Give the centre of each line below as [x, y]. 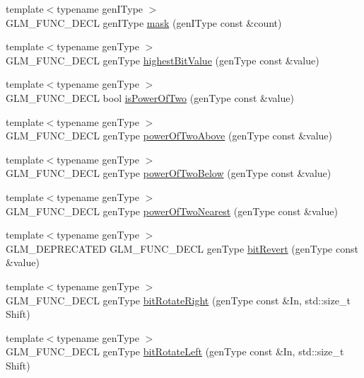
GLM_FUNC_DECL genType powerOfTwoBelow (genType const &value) [169, 173]
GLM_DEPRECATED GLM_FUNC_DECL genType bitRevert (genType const [182, 248]
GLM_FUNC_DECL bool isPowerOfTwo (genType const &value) [150, 97]
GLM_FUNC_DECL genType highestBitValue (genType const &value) [163, 60]
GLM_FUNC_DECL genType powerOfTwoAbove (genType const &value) [169, 136]
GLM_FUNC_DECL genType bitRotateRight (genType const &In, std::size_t [178, 300]
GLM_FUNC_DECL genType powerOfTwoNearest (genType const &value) [172, 211]
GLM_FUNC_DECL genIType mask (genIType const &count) [144, 22]
